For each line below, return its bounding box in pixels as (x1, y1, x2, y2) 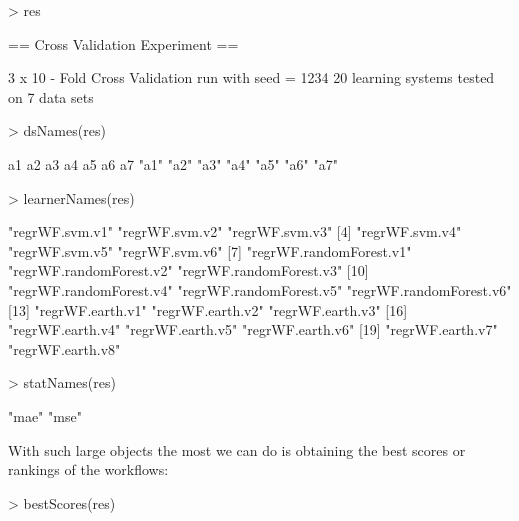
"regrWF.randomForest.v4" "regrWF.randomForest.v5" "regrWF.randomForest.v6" (8, 279, 512, 300)
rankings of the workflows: (8, 459, 169, 480)
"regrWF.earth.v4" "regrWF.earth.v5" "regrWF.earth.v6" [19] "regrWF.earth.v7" (8, 319, 498, 340)
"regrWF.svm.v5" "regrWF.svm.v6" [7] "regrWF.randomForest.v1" (8, 240, 412, 261)
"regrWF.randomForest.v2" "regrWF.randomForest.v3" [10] (8, 260, 369, 281)
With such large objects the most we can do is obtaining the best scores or (8, 439, 466, 460)
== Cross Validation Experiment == (8, 33, 239, 54)
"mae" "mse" (8, 405, 82, 426)
